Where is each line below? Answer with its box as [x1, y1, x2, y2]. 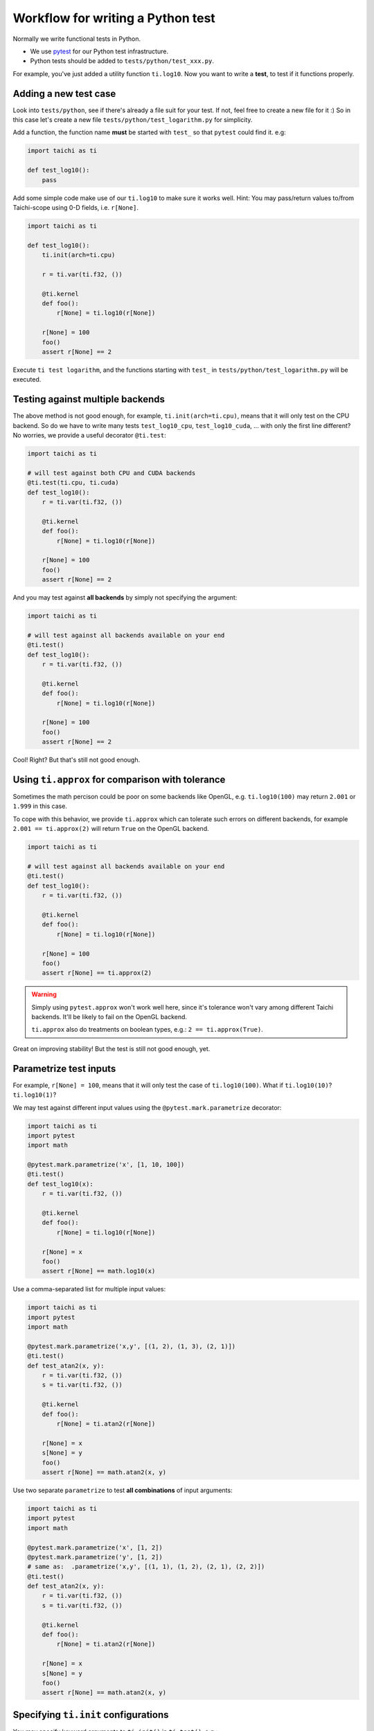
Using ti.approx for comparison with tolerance [12, 773, 226, 785]
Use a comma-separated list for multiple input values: [12, 1285, 166, 1293]
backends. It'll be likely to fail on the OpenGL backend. [31, 1013, 187, 1021]
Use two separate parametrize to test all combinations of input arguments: [12, 1486, 233, 1494]
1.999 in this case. [12, 802, 67, 810]
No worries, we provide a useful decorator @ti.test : [12, 431, 166, 440]
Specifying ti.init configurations [12, 1709, 169, 1721]
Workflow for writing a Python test [12, 10, 216, 26]
